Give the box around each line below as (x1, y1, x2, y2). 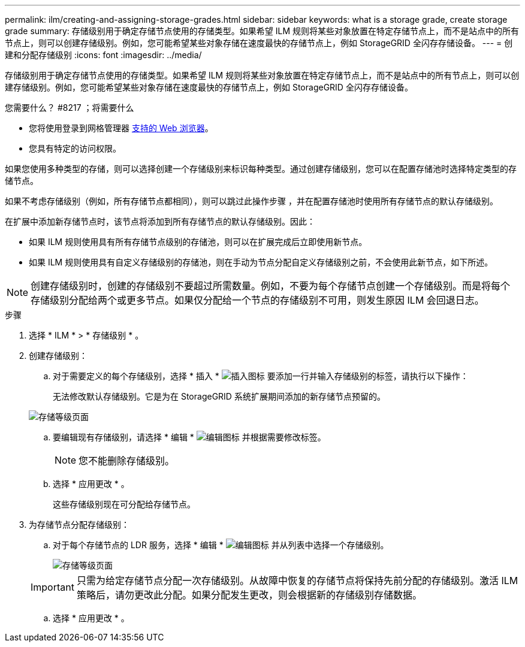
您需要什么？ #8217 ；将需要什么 (5, 102, 134, 113)
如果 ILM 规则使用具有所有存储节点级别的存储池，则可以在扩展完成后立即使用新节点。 (29, 237, 367, 247)
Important (31, 581, 74, 593)
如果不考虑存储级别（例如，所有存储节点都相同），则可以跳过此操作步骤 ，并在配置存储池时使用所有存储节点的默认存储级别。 (5, 196, 498, 206)
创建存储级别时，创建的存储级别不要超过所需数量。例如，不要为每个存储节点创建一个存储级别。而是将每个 (31, 280, 511, 292)
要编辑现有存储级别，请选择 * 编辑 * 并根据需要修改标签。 (53, 432, 326, 442)
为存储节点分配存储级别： (29, 519, 129, 530)
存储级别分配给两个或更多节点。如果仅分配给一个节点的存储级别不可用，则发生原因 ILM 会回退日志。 (31, 294, 484, 306)
